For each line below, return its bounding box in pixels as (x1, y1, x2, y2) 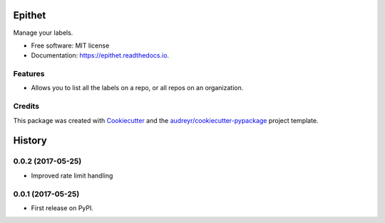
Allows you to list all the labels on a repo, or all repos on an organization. (31, 84, 244, 92)
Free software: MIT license (31, 41, 110, 50)
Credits (13, 102, 39, 111)
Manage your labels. (13, 28, 73, 37)
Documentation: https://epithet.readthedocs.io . (31, 51, 170, 60)
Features (13, 69, 45, 79)
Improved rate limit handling (31, 171, 113, 180)
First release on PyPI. (31, 203, 94, 212)
